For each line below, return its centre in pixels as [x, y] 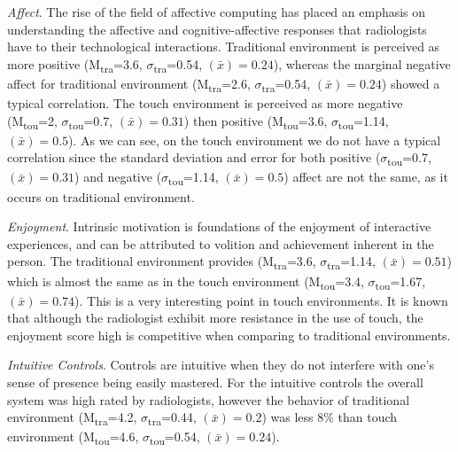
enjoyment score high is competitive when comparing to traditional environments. [229, 335]
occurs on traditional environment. [101, 196]
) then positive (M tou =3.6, [256, 121]
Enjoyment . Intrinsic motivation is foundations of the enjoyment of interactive [219, 226]
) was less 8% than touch [330, 417]
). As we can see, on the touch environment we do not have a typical [255, 140]
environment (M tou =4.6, [73, 438]
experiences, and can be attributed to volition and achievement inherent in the [221, 243]
